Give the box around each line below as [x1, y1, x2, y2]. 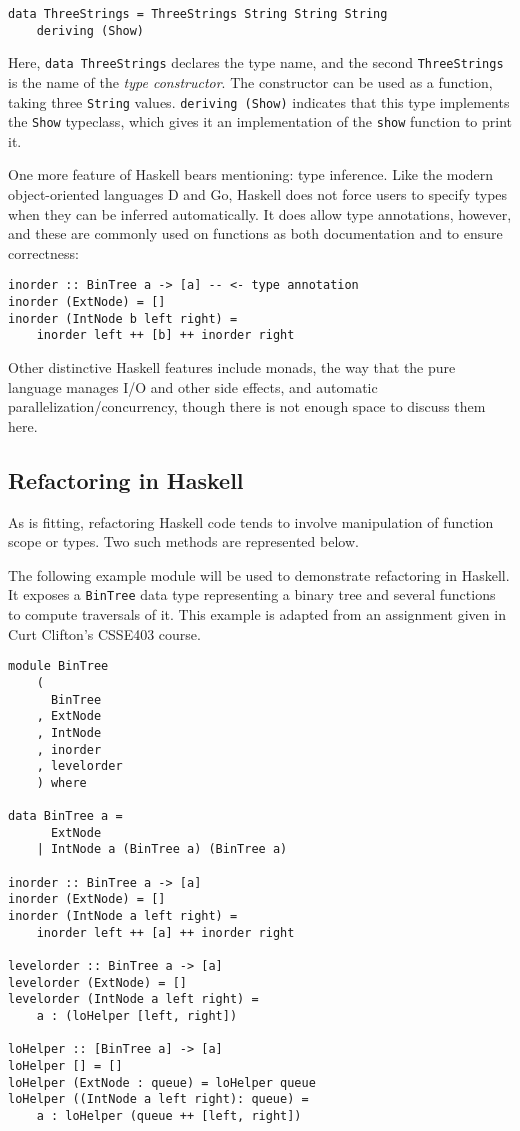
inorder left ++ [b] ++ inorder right [36, 328, 295, 343]
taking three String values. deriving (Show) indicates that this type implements [8, 91, 510, 112]
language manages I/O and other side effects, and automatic [8, 376, 378, 397]
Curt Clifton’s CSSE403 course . [8, 623, 201, 644]
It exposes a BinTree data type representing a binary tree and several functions [8, 584, 496, 605]
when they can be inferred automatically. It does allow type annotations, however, [8, 203, 512, 224]
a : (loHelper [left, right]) [36, 1009, 238, 1024]
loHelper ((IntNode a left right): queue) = [8, 1092, 309, 1107]
